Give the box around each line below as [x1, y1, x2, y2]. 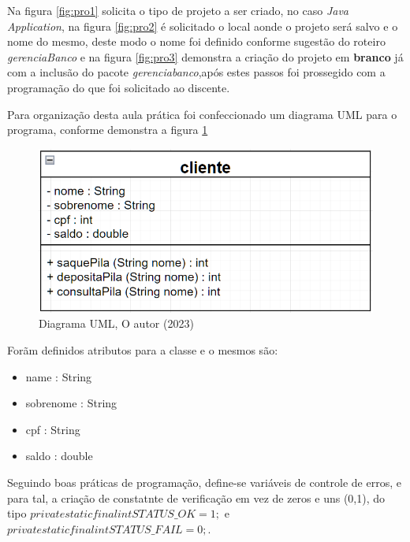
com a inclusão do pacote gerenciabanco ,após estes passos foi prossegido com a [7, 64, 386, 80]
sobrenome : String [25, 395, 117, 411]
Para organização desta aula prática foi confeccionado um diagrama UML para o [7, 106, 397, 122]
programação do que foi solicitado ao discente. [7, 79, 230, 95]
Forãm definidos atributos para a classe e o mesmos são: [7, 342, 278, 358]
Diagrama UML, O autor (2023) [39, 315, 194, 332]
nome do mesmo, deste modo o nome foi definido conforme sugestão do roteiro [7, 33, 386, 50]
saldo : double [25, 447, 93, 464]
